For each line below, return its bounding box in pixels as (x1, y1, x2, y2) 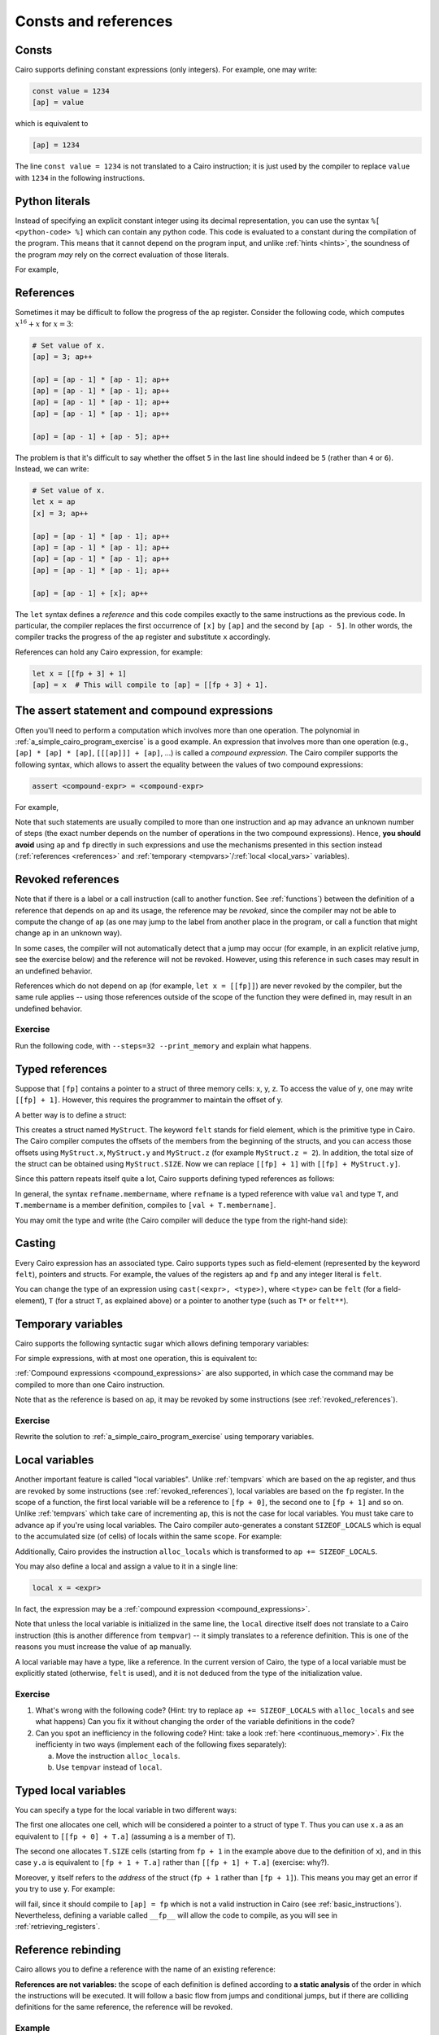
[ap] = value (32, 98, 85, 107)
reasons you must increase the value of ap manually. (15, 1642, 192, 1652)
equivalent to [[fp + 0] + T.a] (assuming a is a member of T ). (15, 1831, 236, 1841)
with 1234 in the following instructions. (15, 173, 146, 182)
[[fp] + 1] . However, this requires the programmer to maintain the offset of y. (15, 1095, 284, 1105)
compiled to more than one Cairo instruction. (15, 1380, 165, 1389)
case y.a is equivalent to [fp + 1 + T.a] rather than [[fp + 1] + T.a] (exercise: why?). (15, 1858, 329, 1867)
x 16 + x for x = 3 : (15, 317, 74, 329)
